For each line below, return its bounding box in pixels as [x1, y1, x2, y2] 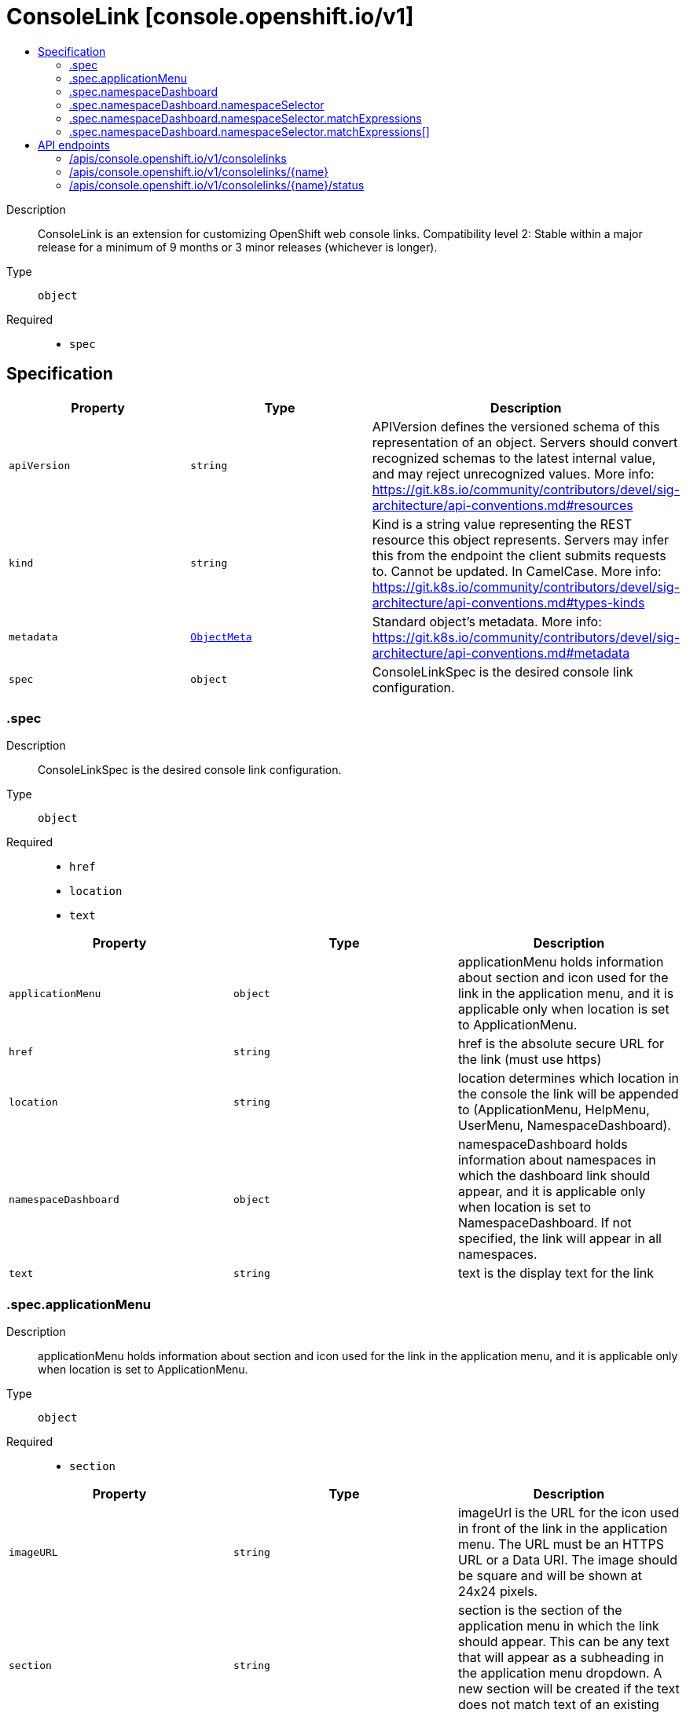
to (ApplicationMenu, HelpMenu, [457, 1102, 650, 1118]
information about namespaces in [457, 1152, 656, 1168]
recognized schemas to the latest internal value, [372, 449, 656, 466]
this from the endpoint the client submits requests [372, 547, 666, 563]
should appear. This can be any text [457, 1634, 669, 1650]
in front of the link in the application [457, 1520, 668, 1537]
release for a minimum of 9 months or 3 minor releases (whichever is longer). [38, 240, 438, 254]
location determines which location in [457, 1070, 680, 1087]
